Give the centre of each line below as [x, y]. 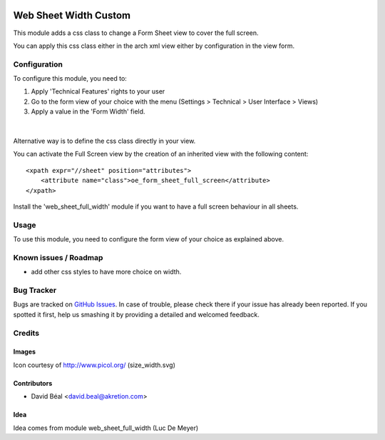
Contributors [33, 383]
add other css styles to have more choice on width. [106, 272]
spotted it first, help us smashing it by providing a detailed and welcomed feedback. [136, 314]
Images [24, 352]
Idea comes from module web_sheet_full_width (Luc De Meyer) [106, 428]
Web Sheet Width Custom [72, 15]
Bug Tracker [35, 290]
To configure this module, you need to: [70, 79]
